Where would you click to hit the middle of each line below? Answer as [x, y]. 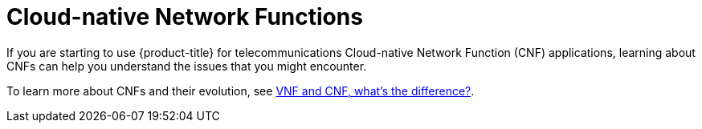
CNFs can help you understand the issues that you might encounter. [187, 66]
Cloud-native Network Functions [185, 17]
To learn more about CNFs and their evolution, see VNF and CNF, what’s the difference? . [241, 91]
